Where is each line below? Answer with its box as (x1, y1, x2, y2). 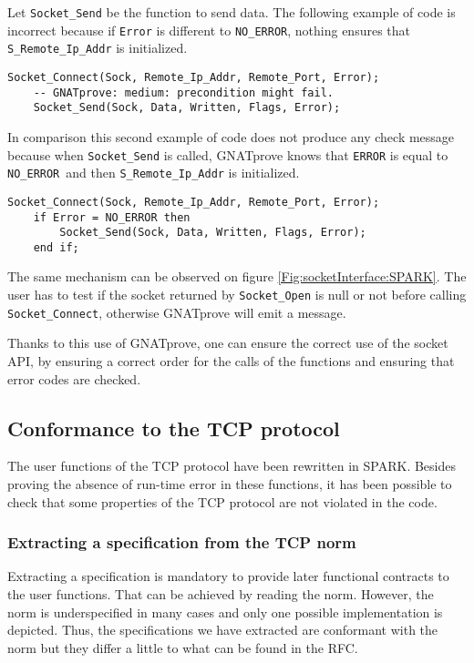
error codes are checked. (7, 369, 141, 388)
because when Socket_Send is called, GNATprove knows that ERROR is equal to (7, 145, 448, 164)
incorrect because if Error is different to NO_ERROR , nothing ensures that (7, 20, 410, 39)
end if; (33, 240, 79, 254)
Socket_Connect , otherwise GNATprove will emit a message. (7, 302, 346, 321)
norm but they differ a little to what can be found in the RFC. (7, 637, 358, 657)
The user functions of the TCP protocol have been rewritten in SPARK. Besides (7, 456, 457, 475)
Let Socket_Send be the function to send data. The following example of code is (7, 3, 456, 21)
